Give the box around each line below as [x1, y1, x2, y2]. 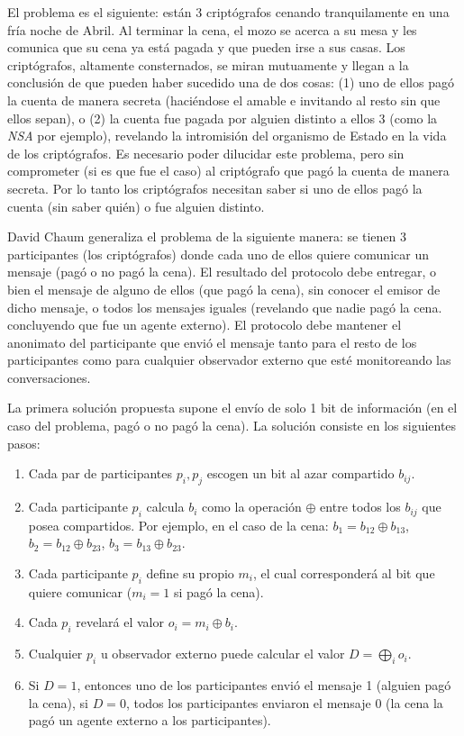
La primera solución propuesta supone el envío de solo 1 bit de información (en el [7, 398, 458, 417]
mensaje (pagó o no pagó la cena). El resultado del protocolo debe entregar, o [7, 262, 437, 281]
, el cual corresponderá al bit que [252, 564, 435, 583]
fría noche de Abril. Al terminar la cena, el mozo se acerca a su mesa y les [7, 20, 417, 39]
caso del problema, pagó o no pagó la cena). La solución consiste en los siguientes [7, 416, 457, 435]
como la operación [201, 497, 302, 516]
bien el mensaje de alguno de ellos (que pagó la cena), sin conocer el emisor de [7, 279, 441, 298]
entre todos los [320, 497, 401, 516]
